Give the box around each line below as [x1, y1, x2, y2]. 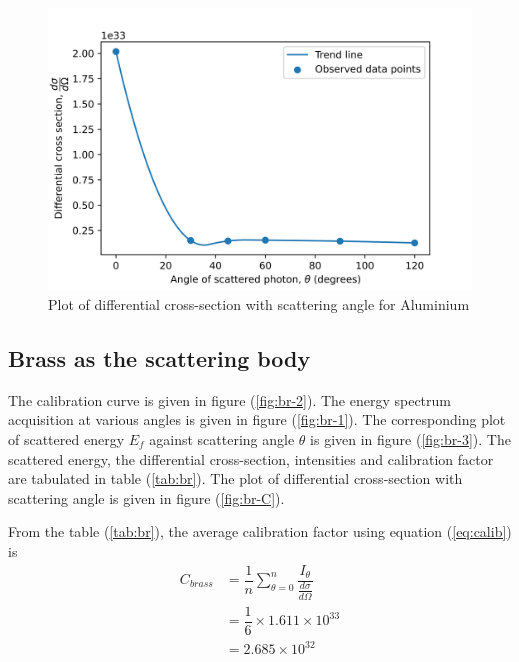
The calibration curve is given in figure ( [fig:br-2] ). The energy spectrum [8, 389, 451, 410]
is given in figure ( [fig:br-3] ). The [310, 428, 511, 449]
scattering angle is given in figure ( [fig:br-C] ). [8, 487, 285, 508]
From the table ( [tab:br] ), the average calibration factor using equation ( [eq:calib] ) [8, 521, 512, 542]
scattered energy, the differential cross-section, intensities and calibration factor [8, 448, 494, 469]
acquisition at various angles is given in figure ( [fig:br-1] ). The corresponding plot [8, 409, 506, 430]
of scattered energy [8, 428, 125, 449]
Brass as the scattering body [8, 342, 311, 373]
